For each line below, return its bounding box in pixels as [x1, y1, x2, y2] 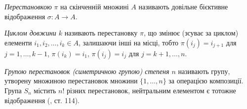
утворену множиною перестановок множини [4, 75, 138, 86]
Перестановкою [4, 1, 52, 11]
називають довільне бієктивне [138, 1, 228, 11]
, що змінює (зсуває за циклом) [143, 28, 239, 38]
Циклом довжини [4, 28, 56, 38]
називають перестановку [64, 28, 138, 38]
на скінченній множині [60, 1, 129, 11]
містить [34, 85, 56, 95]
